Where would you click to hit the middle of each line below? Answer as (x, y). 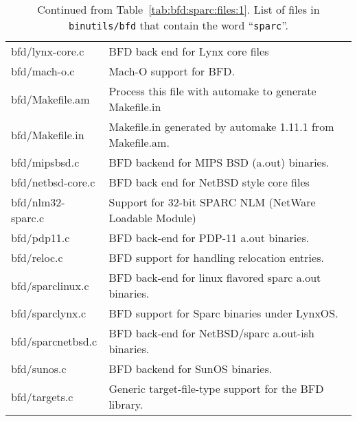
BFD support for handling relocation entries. (216, 257)
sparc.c (28, 218)
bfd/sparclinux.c (50, 285)
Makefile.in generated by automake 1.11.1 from (221, 127)
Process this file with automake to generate (212, 91)
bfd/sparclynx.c (49, 313)
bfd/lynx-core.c (48, 51)
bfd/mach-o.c (43, 71)
